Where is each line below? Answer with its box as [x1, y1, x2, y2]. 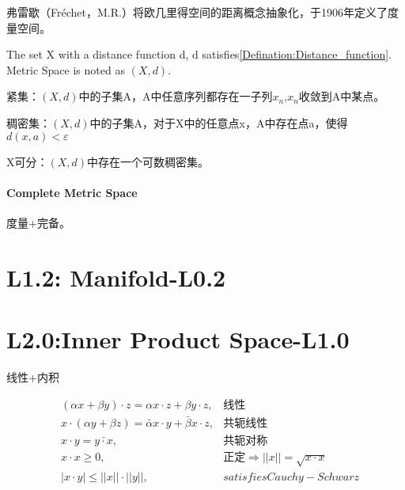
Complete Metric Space [6, 184, 138, 200]
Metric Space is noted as [6, 61, 125, 78]
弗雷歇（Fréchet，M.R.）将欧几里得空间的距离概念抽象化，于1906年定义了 [6, 4, 388, 20]
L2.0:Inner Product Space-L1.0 [6, 323, 350, 355]
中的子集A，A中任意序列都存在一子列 [78, 88, 273, 104]
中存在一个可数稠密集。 [87, 153, 210, 169]
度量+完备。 [6, 214, 70, 230]
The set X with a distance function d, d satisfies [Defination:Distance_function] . [6, 46, 392, 63]
